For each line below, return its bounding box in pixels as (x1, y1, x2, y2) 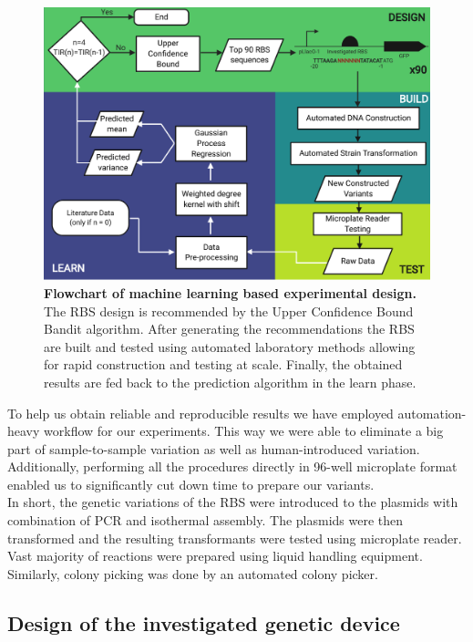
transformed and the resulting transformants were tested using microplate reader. (7, 528, 462, 547)
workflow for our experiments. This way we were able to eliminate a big (44, 421, 444, 440)
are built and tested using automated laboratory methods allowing (44, 337, 416, 356)
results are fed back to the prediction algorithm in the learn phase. (44, 372, 416, 391)
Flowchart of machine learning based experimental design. (44, 283, 416, 302)
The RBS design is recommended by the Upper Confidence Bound (44, 301, 414, 320)
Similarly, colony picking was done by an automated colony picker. (7, 564, 378, 583)
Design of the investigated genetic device (7, 608, 400, 637)
